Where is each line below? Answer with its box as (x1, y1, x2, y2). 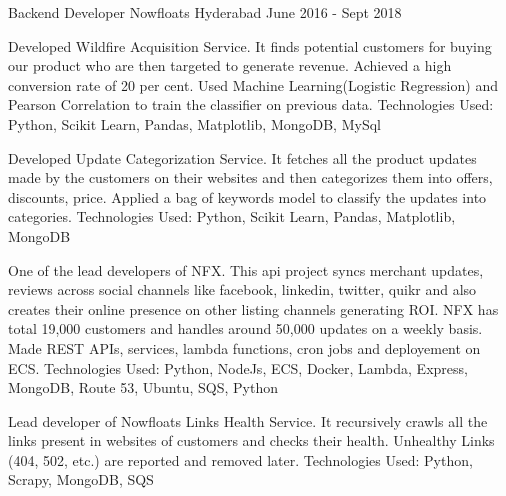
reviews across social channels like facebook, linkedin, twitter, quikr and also (8, 279, 477, 300)
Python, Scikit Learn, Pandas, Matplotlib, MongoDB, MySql (8, 113, 381, 134)
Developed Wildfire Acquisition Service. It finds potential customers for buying (8, 35, 492, 56)
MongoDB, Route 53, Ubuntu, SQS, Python (8, 377, 278, 398)
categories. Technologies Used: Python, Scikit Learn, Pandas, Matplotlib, (8, 206, 456, 227)
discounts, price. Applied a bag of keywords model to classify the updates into (8, 186, 487, 207)
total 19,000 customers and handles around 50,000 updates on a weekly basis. (8, 318, 483, 339)
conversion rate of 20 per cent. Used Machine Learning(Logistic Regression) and (8, 74, 498, 95)
